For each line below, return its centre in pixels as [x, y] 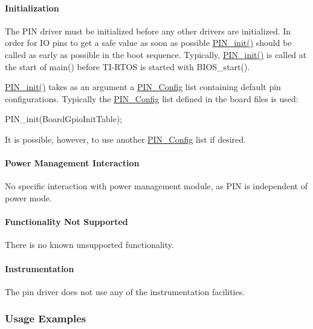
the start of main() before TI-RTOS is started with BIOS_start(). [127, 66]
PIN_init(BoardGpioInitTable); [64, 119]
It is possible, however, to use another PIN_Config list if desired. [125, 139]
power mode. [28, 197]
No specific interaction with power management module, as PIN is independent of [156, 186]
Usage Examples [46, 318]
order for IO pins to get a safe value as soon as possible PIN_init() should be [148, 43]
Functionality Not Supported [66, 222]
